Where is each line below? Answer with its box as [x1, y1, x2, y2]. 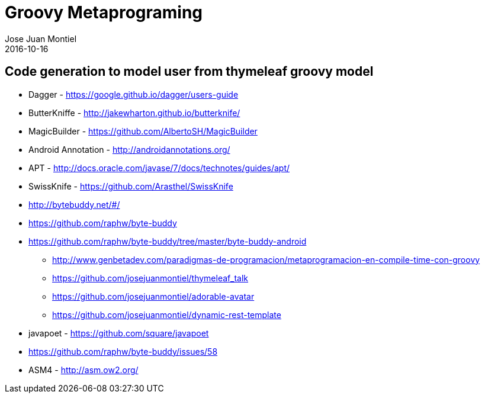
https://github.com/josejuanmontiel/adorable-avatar [52, 291, 255, 301]
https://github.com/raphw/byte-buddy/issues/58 [28, 346, 218, 357]
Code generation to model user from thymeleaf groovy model [5, 64, 374, 79]
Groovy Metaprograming [5, 2, 203, 23]
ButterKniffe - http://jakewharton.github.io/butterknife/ [28, 107, 240, 118]
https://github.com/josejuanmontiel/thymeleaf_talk [52, 272, 249, 283]
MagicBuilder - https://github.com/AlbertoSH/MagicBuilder [28, 126, 258, 136]
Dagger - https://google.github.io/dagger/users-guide [28, 89, 239, 99]
